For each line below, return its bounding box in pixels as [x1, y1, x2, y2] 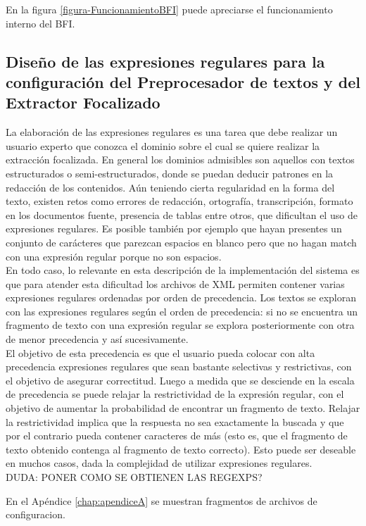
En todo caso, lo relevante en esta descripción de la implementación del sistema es [6, 263, 360, 277]
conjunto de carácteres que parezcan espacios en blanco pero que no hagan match [6, 234, 357, 249]
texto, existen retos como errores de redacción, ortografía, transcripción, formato [6, 194, 353, 208]
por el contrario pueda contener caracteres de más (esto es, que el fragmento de [6, 428, 348, 443]
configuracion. [6, 507, 65, 522]
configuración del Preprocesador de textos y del [6, 70, 360, 92]
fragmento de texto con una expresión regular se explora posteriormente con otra [6, 318, 355, 332]
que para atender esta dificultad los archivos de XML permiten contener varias [6, 276, 345, 291]
